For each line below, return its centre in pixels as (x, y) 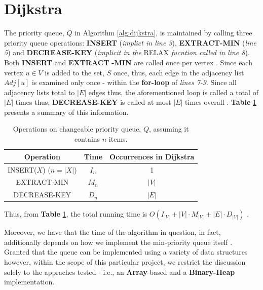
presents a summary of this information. (66, 112)
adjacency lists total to (40, 92)
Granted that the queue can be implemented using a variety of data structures (126, 252)
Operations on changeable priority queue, (77, 129)
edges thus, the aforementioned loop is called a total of (173, 92)
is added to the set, (74, 72)
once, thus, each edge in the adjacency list (179, 72)
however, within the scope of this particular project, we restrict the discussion (125, 262)
